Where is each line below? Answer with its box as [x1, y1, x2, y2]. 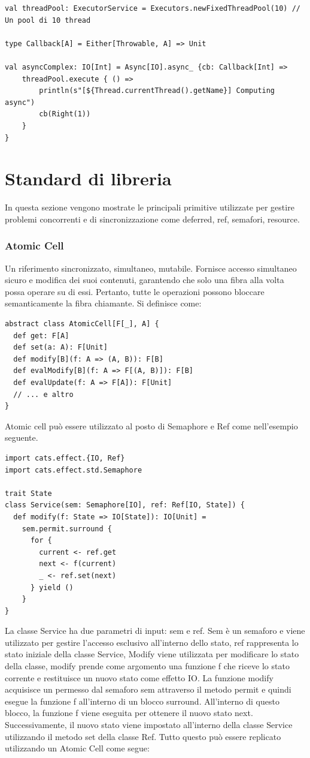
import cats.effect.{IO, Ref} [5, 453, 125, 462]
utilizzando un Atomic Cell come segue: [5, 742, 150, 754]
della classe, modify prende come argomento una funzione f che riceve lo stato [5, 660, 290, 672]
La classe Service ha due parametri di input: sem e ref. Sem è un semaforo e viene [5, 624, 305, 637]
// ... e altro [13, 390, 74, 399]
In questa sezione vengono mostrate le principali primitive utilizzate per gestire [5, 201, 294, 213]
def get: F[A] [13, 331, 69, 340]
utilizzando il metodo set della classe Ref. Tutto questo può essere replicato [5, 730, 281, 742]
